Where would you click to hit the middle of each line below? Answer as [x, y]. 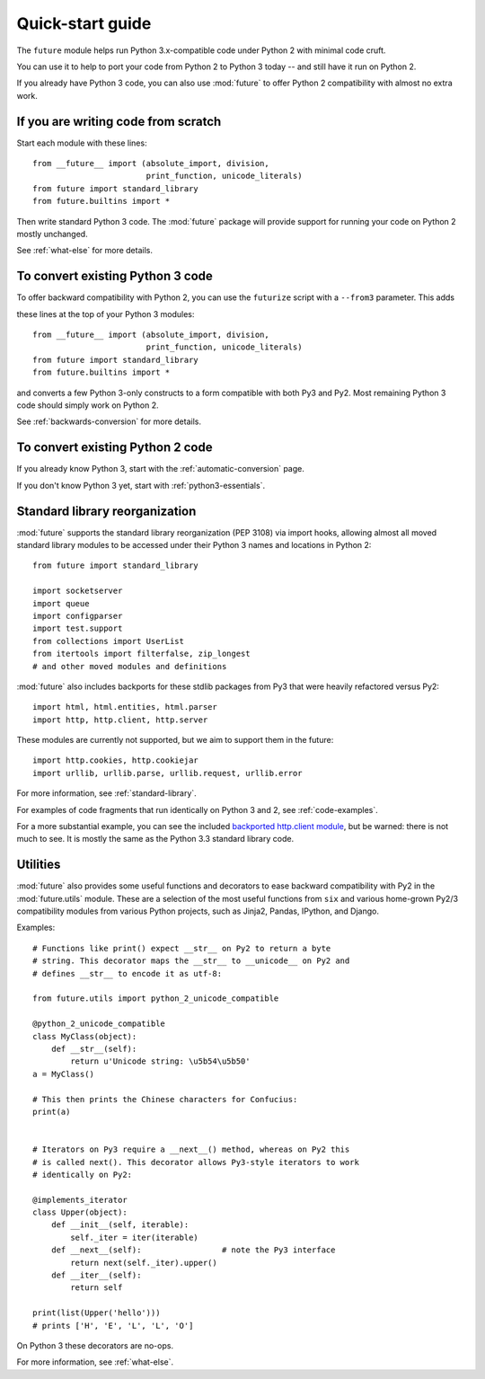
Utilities [39, 865]
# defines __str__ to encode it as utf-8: [128, 973]
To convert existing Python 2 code [115, 448]
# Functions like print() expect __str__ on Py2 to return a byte [182, 948]
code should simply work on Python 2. [88, 405]
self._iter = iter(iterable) [135, 1237]
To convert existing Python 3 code [115, 276]
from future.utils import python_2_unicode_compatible [156, 999]
